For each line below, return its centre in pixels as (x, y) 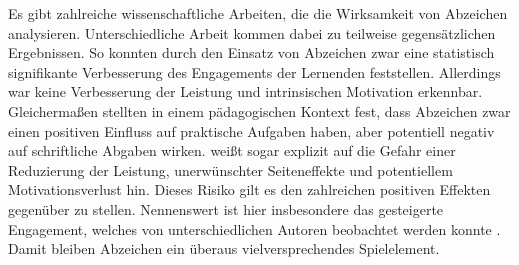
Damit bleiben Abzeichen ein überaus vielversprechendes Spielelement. (224, 248)
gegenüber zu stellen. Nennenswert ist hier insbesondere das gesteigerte (226, 208)
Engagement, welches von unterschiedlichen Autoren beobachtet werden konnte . (254, 228)
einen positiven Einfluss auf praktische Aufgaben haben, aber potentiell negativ (251, 130)
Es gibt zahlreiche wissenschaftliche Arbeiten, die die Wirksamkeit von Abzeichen (258, 13)
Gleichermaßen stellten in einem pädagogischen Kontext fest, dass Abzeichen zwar (259, 110)
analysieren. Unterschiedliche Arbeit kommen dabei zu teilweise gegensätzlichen (252, 32)
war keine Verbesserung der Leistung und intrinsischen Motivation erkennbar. (245, 91)
